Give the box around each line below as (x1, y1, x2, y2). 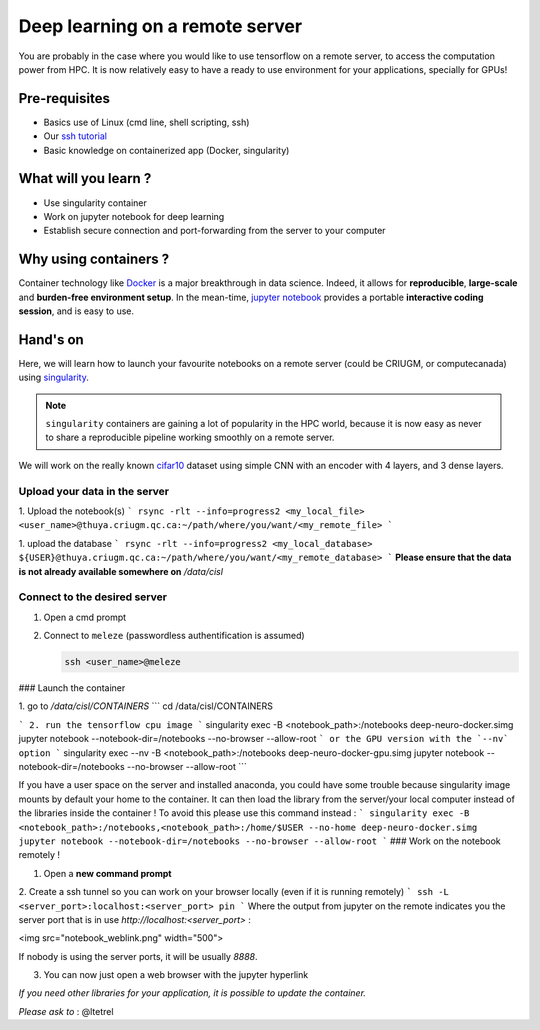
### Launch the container (18, 682, 126, 694)
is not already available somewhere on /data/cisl (18, 565, 224, 577)
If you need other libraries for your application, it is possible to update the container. (18, 987, 367, 999)
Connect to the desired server (18, 590, 167, 604)
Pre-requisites (18, 90, 110, 107)
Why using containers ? (18, 251, 170, 268)
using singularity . (18, 371, 89, 384)
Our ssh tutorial (43, 130, 107, 142)
